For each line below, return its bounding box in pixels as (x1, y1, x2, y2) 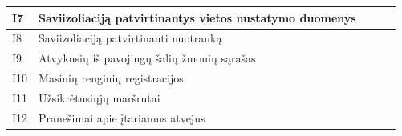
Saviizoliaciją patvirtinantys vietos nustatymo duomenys (39, 9, 356, 26)
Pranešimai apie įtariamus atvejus (39, 109, 205, 126)
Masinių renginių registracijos (39, 70, 184, 86)
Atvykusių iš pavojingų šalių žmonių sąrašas (39, 50, 256, 66)
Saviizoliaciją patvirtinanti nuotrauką (39, 30, 222, 46)
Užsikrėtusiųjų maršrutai (39, 89, 160, 106)
